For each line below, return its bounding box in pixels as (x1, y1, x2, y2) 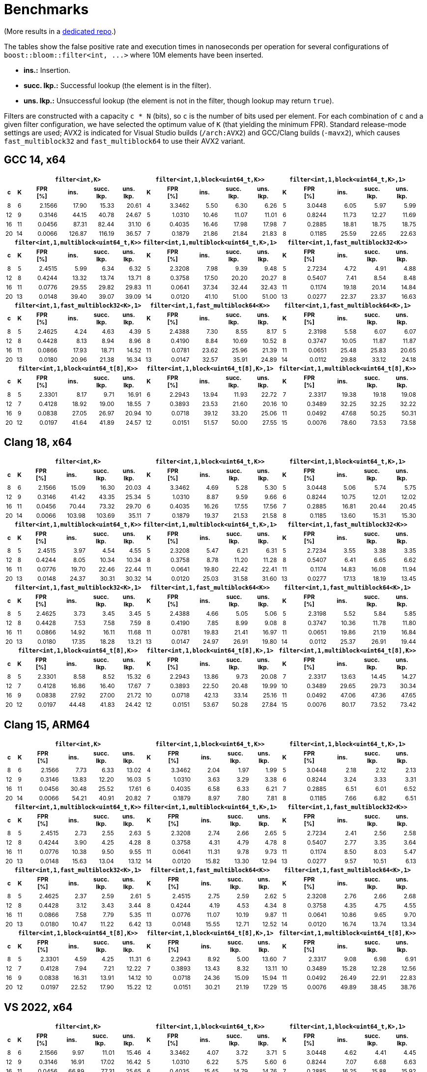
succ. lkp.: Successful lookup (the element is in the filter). (24, 81, 211, 90)
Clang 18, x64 (4, 436, 72, 449)
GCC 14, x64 (4, 154, 66, 166)
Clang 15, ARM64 (4, 718, 90, 731)
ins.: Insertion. (24, 65, 71, 74)
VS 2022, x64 (4, 1001, 73, 1013)
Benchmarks (4, 1, 89, 18)
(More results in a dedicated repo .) (4, 27, 116, 35)
